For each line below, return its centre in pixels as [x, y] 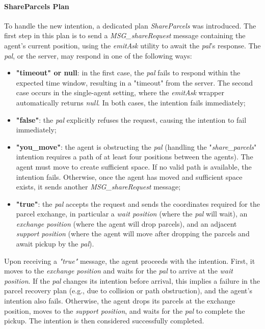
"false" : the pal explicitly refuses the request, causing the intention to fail [131, 119]
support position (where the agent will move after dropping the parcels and [133, 234]
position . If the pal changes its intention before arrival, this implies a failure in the [132, 280]
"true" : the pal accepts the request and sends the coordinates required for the [138, 203]
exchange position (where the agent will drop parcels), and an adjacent [126, 223]
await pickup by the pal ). [55, 244]
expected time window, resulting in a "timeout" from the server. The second [135, 82]
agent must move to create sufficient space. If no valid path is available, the [134, 166]
